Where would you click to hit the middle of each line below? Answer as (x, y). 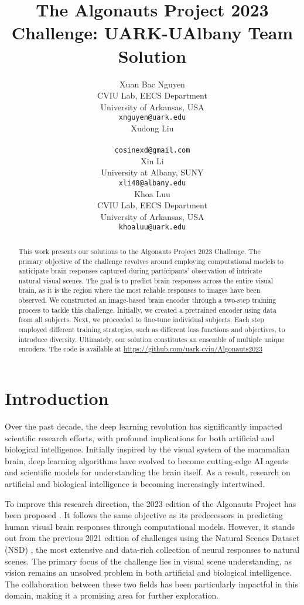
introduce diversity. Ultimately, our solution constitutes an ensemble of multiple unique (151, 339)
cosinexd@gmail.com (152, 151)
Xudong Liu (152, 128)
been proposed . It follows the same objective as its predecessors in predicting (144, 515)
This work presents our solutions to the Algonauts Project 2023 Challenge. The (139, 251)
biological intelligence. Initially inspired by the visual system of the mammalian (147, 449)
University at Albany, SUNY (152, 172)
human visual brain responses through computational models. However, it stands (150, 526)
